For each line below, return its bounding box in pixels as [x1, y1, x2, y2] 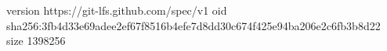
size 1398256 [6, 32, 66, 49]
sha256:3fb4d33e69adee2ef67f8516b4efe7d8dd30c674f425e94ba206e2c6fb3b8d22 [6, 17, 381, 33]
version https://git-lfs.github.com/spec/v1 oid [6, 2, 227, 18]
